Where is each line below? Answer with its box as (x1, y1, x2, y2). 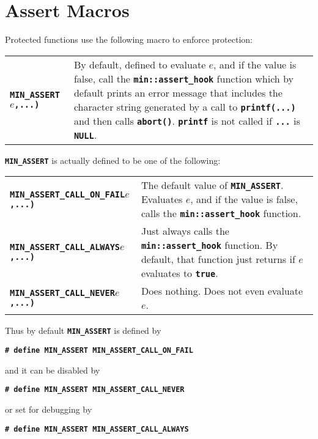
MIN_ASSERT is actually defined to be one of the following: (5, 153, 221, 166)
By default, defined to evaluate (73, 57, 206, 72)
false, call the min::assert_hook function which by (73, 71, 294, 86)
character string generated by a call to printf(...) (73, 99, 296, 114)
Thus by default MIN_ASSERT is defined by (5, 324, 161, 337)
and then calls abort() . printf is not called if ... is (73, 113, 300, 128)
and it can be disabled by (5, 363, 100, 376)
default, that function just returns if (141, 252, 295, 267)
